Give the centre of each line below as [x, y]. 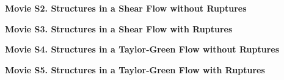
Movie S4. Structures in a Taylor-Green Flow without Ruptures [142, 49]
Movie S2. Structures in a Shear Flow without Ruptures [126, 8]
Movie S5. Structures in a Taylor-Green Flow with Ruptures [135, 69]
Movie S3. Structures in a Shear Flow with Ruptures [119, 28]
